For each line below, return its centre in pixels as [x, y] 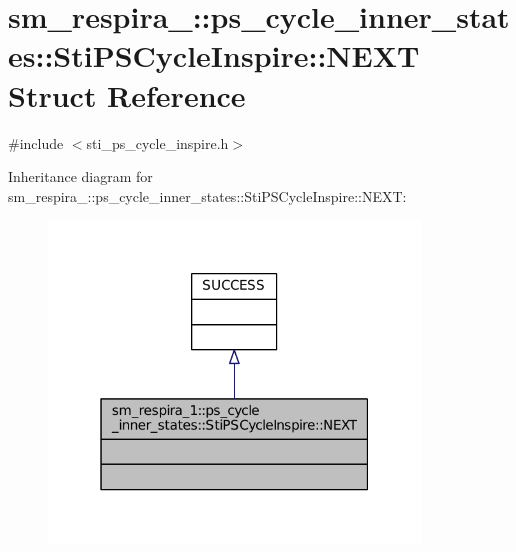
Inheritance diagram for [80, 176]
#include [36, 142]
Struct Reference [127, 94]
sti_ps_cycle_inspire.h [157, 142]
